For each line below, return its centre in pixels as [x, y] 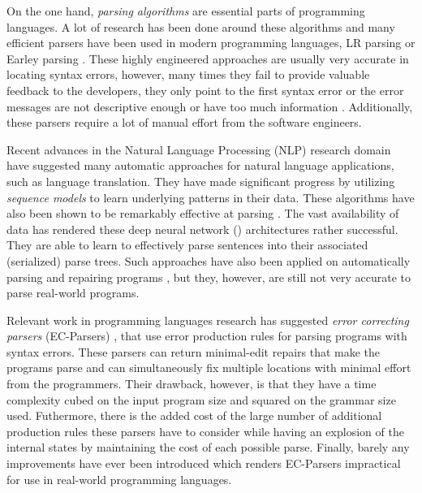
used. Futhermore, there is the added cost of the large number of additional [194, 415]
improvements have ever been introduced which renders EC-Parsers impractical [204, 463]
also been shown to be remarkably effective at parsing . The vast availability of [203, 213]
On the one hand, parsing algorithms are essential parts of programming [186, 11]
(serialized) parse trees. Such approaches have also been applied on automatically [209, 260]
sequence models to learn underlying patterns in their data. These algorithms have [211, 197]
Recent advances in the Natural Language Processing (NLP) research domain [199, 149]
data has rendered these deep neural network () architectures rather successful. [202, 229]
